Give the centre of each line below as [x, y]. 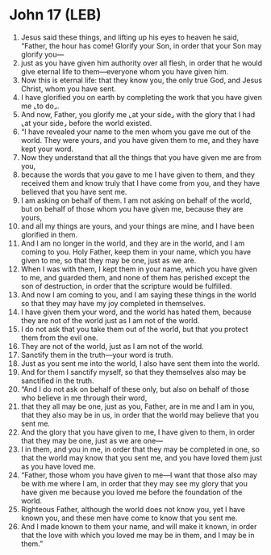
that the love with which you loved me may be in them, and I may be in [138, 535]
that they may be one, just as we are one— [92, 440]
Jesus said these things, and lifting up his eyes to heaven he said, [130, 37]
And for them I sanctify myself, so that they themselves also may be [133, 372]
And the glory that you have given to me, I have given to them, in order [138, 432]
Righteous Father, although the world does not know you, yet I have [133, 509]
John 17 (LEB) [55, 15]
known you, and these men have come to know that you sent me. [129, 518]
